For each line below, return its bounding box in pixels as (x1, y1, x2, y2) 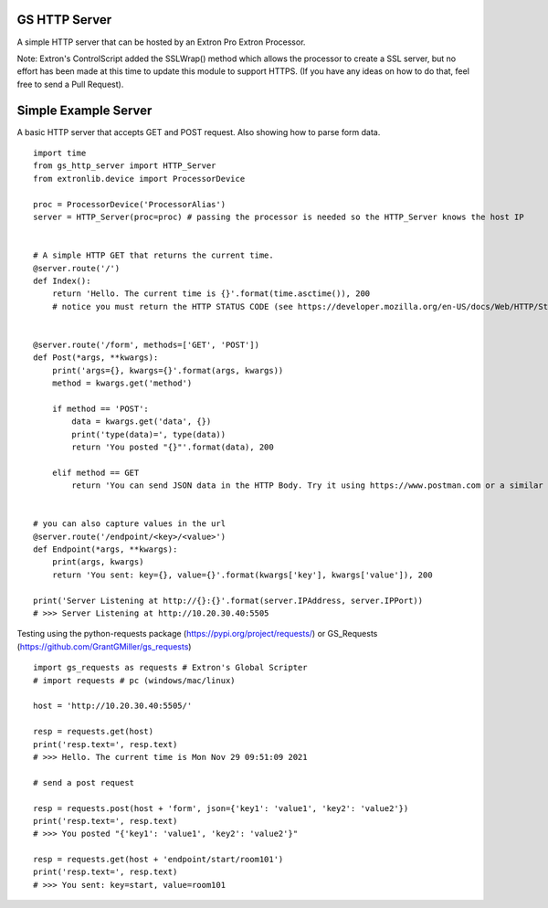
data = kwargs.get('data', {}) (71, 417, 212, 427)
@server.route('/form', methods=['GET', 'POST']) (33, 339, 260, 350)
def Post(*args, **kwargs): (33, 353, 159, 363)
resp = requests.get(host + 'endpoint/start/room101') (33, 854, 284, 865)
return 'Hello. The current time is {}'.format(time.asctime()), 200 (51, 289, 371, 299)
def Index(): (33, 275, 91, 286)
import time (33, 147, 87, 158)
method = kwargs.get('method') (51, 378, 193, 388)
